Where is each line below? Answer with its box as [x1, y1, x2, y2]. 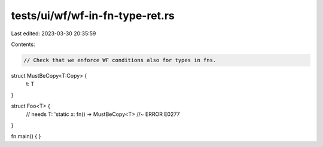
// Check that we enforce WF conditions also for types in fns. [23, 57, 217, 63]
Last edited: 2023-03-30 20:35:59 [11, 30, 96, 37]
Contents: [11, 41, 35, 48]
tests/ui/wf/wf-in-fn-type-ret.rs [11, 9, 175, 22]
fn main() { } [11, 133, 41, 140]
